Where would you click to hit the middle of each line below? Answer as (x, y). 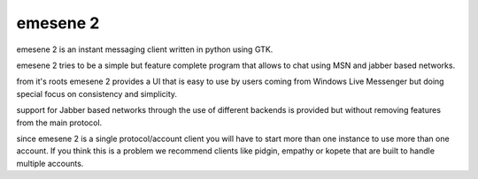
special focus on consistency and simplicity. (96, 93)
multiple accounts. (50, 163)
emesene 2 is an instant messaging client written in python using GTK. (145, 49)
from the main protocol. (59, 123)
